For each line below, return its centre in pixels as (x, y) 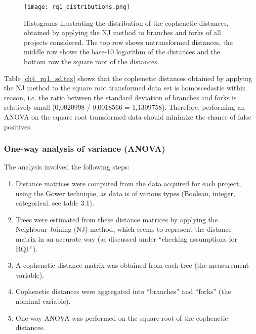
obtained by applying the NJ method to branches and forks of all (123, 32)
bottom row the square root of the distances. (91, 62)
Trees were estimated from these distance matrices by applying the (117, 219)
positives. (18, 126)
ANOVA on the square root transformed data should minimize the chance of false (128, 117)
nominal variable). (43, 301)
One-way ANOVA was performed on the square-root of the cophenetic (122, 317)
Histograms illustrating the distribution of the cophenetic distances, (126, 22)
